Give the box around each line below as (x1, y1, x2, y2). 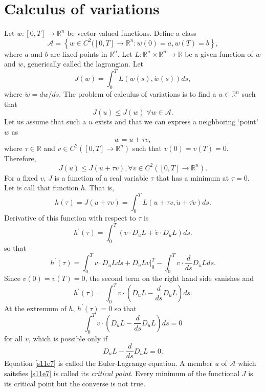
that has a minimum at (156, 172, 229, 183)
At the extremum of (4, 302, 67, 313)
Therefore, (4, 153, 36, 163)
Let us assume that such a (4, 116, 86, 127)
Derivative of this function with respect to (4, 212, 136, 223)
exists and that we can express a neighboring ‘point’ (95, 116, 258, 127)
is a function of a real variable (54, 172, 148, 183)
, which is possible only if (28, 333, 107, 343)
